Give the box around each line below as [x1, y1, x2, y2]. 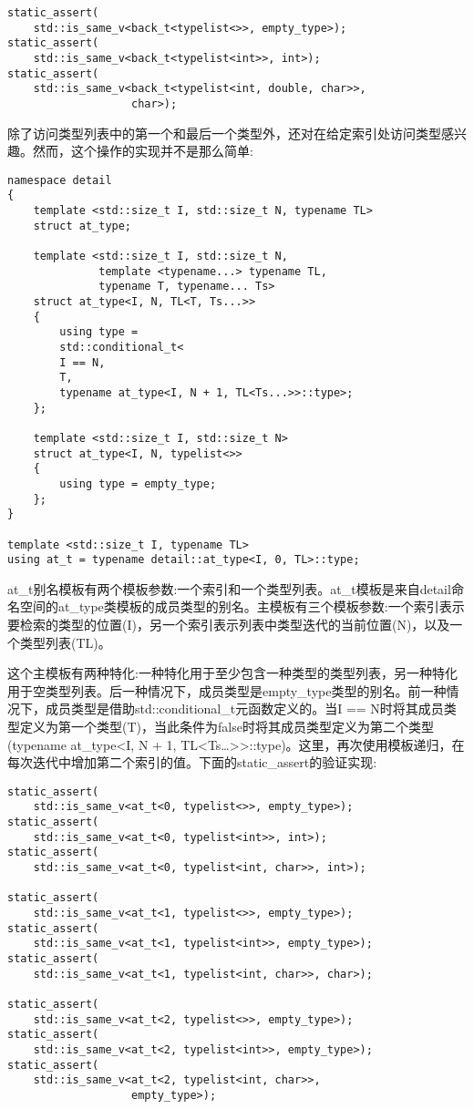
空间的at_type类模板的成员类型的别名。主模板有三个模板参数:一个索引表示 [19, 597, 465, 616]
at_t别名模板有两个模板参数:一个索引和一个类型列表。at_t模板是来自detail [7, 579, 451, 598]
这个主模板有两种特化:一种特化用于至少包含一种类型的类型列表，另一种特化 [7, 663, 458, 683]
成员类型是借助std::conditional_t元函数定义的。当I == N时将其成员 [45, 699, 444, 718]
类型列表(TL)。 [19, 632, 111, 652]
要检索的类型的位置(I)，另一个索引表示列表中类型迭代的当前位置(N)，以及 [7, 615, 450, 634]
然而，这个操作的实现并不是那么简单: [32, 141, 253, 160]
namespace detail [7, 173, 112, 187]
